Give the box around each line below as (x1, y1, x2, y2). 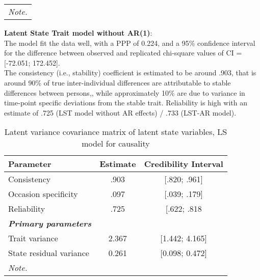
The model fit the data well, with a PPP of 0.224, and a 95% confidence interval (4, 37, 255, 48)
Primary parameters (8, 217, 92, 230)
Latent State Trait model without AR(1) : (4, 27, 152, 38)
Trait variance (8, 232, 58, 244)
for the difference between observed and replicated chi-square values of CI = (4, 47, 242, 58)
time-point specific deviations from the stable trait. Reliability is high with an (4, 97, 247, 108)
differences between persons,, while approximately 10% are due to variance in (4, 87, 245, 98)
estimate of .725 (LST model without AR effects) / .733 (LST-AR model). (4, 107, 237, 118)
